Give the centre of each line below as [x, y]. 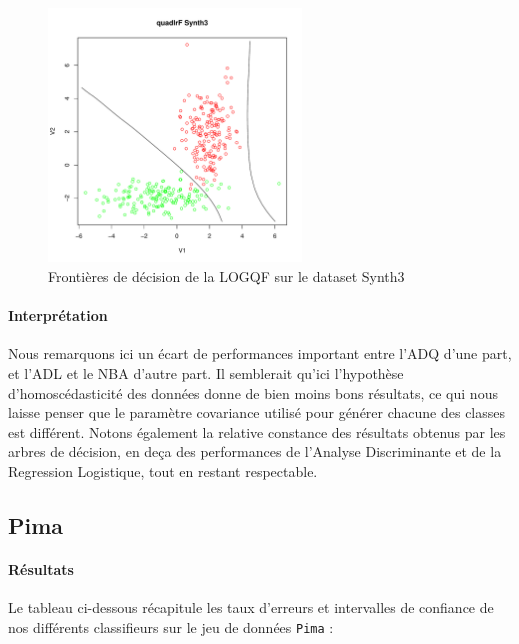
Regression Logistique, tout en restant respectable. [163, 470]
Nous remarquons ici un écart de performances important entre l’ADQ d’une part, [260, 353]
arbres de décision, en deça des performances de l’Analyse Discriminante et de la [255, 451]
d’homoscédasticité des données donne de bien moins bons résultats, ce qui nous [253, 392]
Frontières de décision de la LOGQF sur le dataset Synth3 [226, 275]
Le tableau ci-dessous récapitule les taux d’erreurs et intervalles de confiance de [251, 607]
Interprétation [58, 315]
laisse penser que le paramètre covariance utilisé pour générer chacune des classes [257, 412]
